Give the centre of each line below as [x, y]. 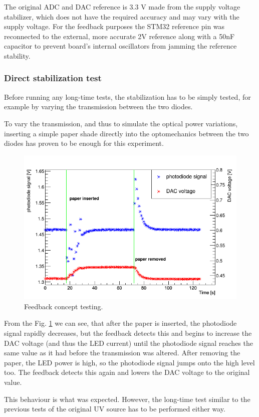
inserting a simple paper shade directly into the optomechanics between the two [126, 133]
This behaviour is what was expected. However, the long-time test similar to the [127, 399]
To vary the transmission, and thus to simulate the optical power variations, [121, 123]
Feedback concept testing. [64, 306]
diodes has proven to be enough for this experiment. [84, 143]
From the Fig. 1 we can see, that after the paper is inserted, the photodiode [120, 323]
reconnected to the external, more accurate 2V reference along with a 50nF [119, 36]
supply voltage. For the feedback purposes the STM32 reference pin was [114, 26]
